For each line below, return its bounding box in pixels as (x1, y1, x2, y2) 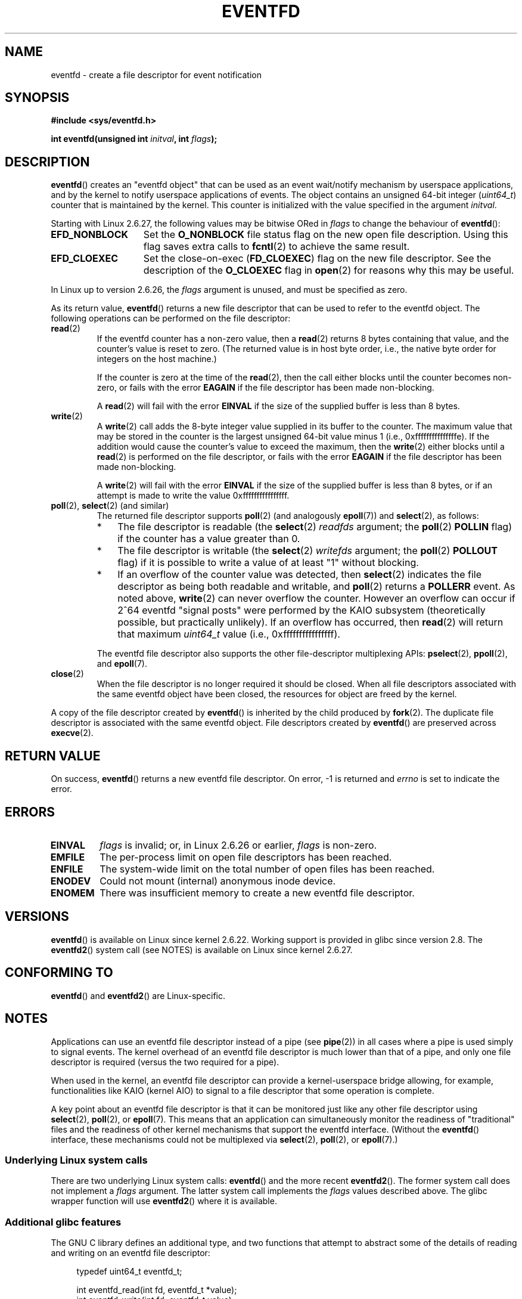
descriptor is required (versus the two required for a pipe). (51, 1056, 279, 1067)
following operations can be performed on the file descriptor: (51, 313, 291, 324)
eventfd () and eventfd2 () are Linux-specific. (51, 990, 226, 1001)
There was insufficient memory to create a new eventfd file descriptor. (100, 886, 415, 899)
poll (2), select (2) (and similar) (51, 500, 169, 511)
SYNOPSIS (5, 90, 70, 106)
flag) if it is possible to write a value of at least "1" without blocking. (117, 556, 419, 569)
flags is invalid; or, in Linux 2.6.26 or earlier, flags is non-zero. (100, 839, 377, 851)
